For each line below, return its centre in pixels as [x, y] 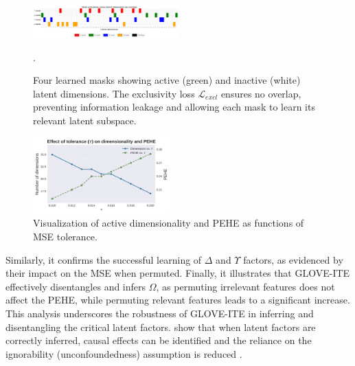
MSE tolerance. [65, 237]
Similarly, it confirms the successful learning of [104, 259]
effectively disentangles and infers [76, 286]
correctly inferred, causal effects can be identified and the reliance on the [159, 340]
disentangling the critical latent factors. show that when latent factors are [161, 327]
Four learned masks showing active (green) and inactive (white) [167, 80]
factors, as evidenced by [293, 259]
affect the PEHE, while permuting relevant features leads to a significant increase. [178, 300]
